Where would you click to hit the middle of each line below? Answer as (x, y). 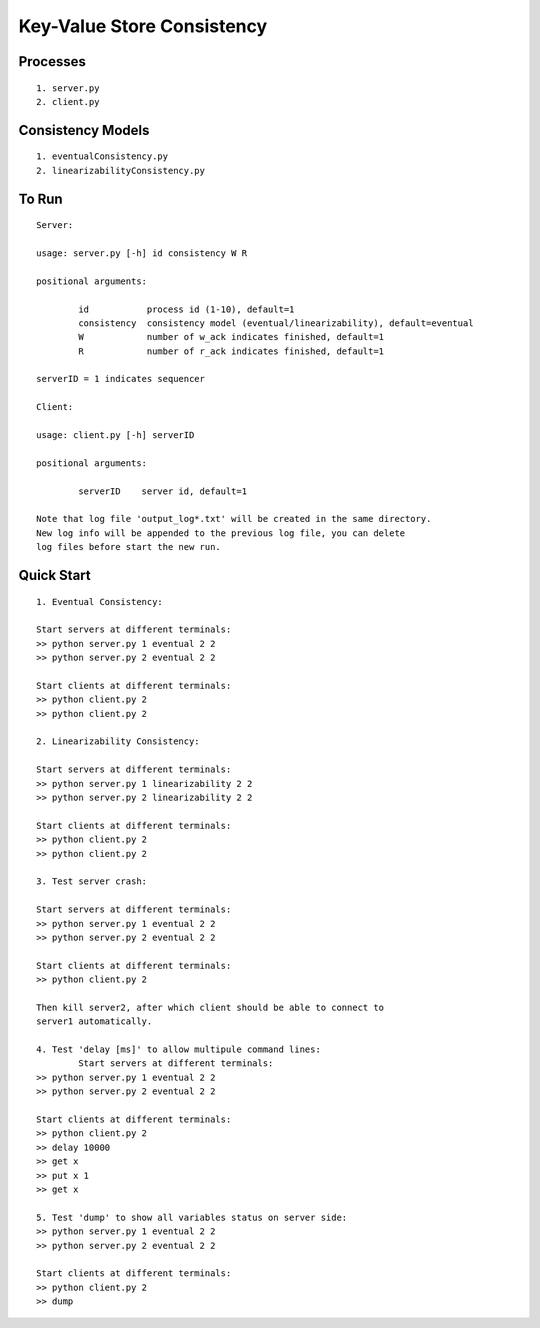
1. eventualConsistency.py (102, 156)
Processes (52, 61)
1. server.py (68, 88)
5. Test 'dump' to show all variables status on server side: (192, 1217)
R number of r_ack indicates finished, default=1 (231, 351)
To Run (41, 198)
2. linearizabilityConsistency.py (120, 170)
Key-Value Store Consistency (143, 26)
